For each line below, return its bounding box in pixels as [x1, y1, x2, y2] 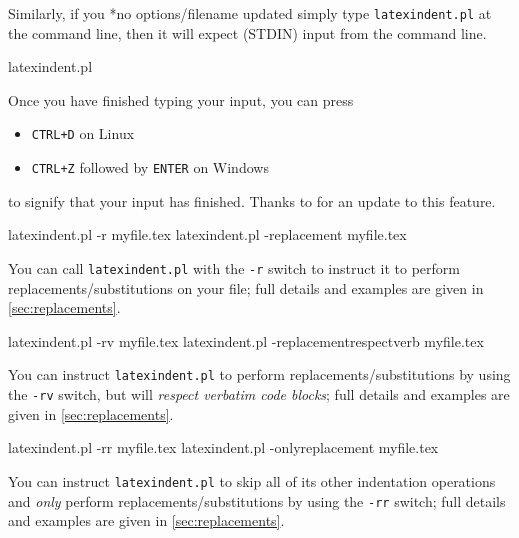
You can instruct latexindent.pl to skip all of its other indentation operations [8, 470, 496, 491]
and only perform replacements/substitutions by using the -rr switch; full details [8, 490, 506, 511]
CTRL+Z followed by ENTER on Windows [31, 157, 269, 178]
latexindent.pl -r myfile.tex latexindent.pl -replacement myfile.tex [8, 224, 407, 245]
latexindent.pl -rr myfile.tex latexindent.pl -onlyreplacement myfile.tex [8, 437, 439, 458]
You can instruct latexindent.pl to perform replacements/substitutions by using [8, 364, 511, 385]
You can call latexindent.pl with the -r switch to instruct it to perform [8, 257, 461, 278]
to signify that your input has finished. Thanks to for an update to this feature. [8, 190, 496, 211]
